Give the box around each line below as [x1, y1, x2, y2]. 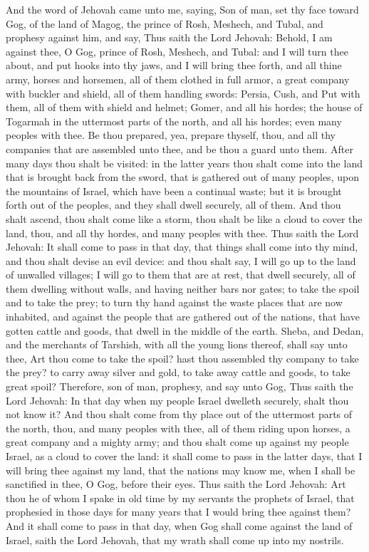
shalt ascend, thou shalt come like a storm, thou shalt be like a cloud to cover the [6, 211, 363, 226]
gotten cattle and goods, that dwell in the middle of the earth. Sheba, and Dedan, [6, 323, 364, 338]
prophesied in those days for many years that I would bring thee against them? [6, 504, 351, 519]
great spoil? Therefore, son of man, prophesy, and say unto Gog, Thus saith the [6, 379, 353, 394]
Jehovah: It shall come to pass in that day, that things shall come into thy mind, [6, 239, 358, 254]
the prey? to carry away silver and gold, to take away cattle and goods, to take [6, 365, 350, 380]
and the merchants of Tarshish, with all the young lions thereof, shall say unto [6, 337, 348, 352]
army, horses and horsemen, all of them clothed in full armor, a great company [6, 71, 350, 86]
